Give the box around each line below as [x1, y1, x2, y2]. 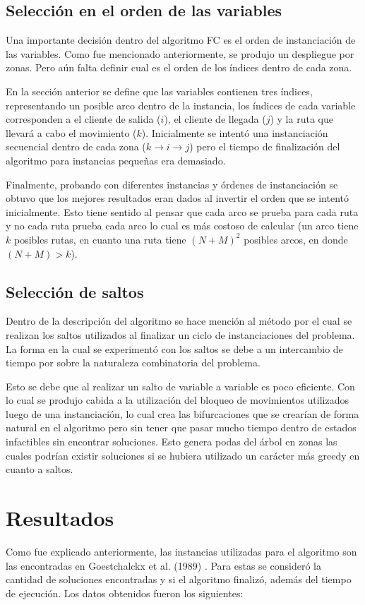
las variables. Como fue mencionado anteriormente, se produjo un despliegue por [6, 46, 354, 61]
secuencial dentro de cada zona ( [6, 139, 146, 154]
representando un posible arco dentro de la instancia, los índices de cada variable [6, 97, 356, 112]
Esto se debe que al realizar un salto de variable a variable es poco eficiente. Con [6, 378, 355, 393]
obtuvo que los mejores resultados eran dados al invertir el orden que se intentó [6, 191, 349, 205]
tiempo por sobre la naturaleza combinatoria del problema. [6, 355, 261, 370]
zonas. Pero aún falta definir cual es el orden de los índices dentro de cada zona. [6, 60, 352, 75]
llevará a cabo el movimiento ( [6, 125, 137, 140]
